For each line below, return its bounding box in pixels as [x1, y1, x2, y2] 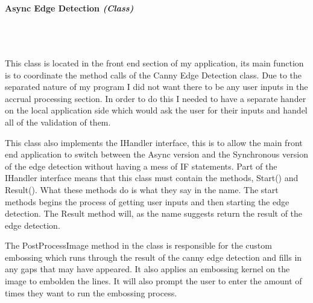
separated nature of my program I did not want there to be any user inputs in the [5, 80, 308, 93]
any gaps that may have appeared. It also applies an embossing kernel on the [5, 263, 290, 275]
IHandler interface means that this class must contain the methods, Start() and [5, 171, 299, 184]
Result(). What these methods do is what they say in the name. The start [5, 183, 279, 196]
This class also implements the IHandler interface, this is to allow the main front [5, 136, 303, 148]
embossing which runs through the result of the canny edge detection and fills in [5, 250, 302, 263]
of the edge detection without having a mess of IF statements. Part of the [5, 159, 277, 172]
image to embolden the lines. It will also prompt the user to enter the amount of [5, 275, 302, 287]
